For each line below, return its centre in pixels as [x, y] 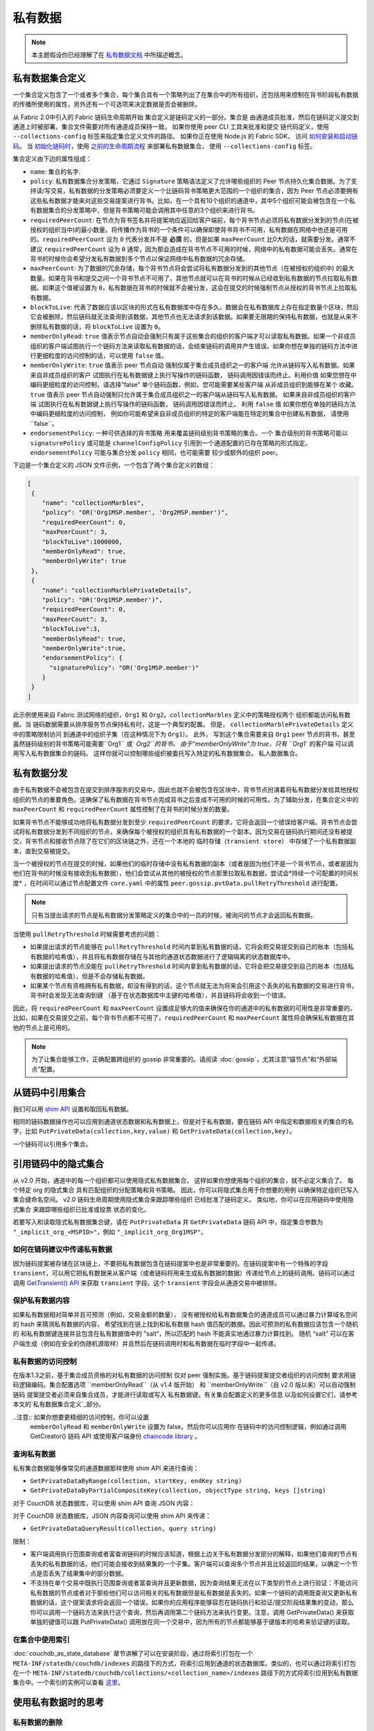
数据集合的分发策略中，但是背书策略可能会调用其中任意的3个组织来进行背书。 [147, 210]
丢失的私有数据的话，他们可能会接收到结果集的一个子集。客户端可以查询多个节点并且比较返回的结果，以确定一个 [191, 1563]
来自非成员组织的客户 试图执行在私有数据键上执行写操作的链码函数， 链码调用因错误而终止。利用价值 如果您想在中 [193, 375]
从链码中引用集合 [49, 1092]
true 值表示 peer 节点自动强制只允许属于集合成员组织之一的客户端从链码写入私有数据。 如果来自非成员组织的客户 [193, 394]
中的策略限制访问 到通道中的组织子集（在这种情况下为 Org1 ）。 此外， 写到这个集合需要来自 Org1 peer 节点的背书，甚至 [184, 734]
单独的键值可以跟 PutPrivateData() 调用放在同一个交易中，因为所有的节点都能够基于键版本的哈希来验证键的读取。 [192, 1622]
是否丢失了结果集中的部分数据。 [81, 1573]
